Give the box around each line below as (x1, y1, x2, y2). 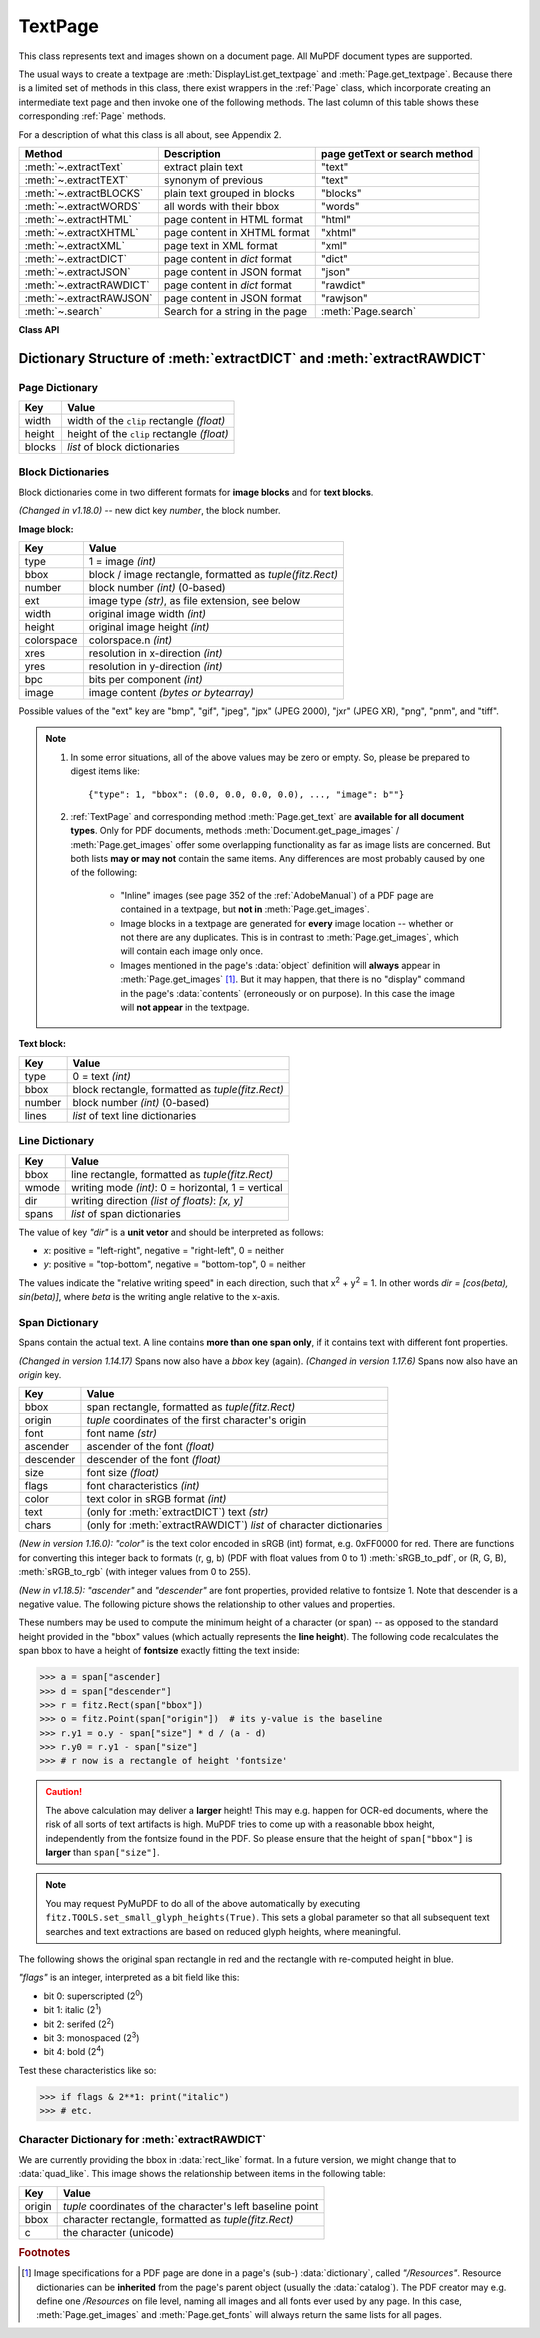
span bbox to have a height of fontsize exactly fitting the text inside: (18, 1645, 300, 1657)
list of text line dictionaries (72, 1108, 197, 1122)
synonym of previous (163, 173, 264, 187)
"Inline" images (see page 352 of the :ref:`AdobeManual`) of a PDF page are (120, 889, 434, 901)
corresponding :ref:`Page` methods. (18, 110, 167, 122)
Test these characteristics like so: (18, 2064, 157, 2076)
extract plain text (163, 160, 244, 174)
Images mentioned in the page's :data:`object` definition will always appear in (120, 959, 441, 971)
